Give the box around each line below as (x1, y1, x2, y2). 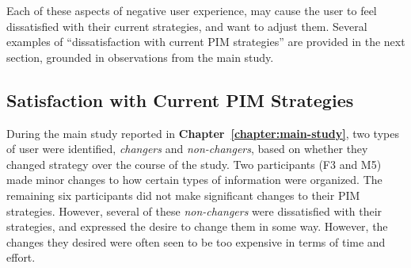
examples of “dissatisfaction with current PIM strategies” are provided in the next (6, 33, 405, 50)
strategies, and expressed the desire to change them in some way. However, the (6, 218, 388, 235)
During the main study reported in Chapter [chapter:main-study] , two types (6, 124, 399, 141)
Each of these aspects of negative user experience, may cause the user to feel (6, 2, 377, 18)
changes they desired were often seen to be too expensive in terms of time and (6, 233, 386, 250)
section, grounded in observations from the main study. (6, 48, 274, 65)
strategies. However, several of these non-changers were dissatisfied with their (6, 202, 382, 219)
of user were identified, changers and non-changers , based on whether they (6, 140, 368, 157)
